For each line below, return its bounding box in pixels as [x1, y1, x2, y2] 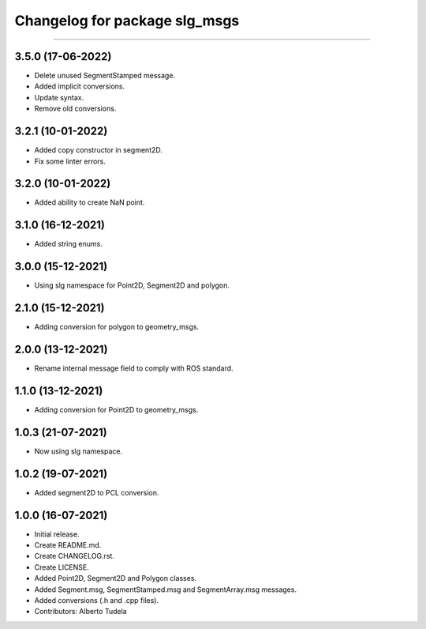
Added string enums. [34, 239, 103, 249]
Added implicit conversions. [34, 81, 125, 91]
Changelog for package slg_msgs [14, 12, 240, 29]
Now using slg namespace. [34, 446, 122, 456]
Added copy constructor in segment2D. [34, 145, 163, 155]
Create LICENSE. [34, 562, 90, 572]
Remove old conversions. [34, 104, 117, 114]
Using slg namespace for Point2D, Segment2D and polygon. [34, 281, 230, 290]
